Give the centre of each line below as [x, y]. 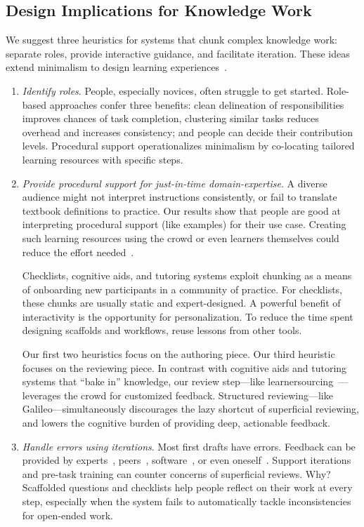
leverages [41, 395]
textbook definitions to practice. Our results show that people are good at [181, 210]
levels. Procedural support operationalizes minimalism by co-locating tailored [188, 146]
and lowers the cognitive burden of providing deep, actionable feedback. [176, 423]
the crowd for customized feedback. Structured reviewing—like [199, 395]
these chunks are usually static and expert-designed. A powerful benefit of [181, 303]
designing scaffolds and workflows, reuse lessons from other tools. [162, 330]
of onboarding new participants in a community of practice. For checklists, [182, 289]
